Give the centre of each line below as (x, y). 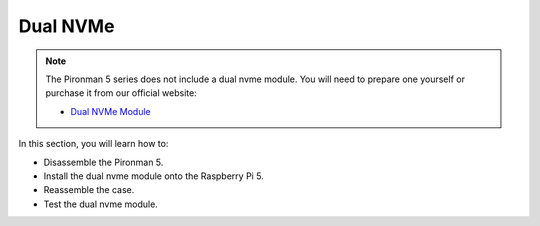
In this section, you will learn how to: (93, 144)
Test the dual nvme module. (101, 204)
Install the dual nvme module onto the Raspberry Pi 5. (153, 176)
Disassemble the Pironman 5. (103, 162)
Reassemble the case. (89, 190)
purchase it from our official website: (121, 93)
